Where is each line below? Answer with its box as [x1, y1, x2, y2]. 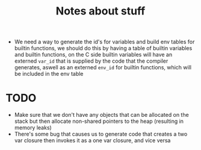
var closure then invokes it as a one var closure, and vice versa [14, 137, 171, 144]
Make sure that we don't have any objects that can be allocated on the [14, 111, 189, 119]
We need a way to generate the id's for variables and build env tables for [14, 38, 195, 46]
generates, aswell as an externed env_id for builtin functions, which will [14, 64, 192, 71]
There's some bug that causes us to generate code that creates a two [14, 131, 188, 138]
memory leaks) [14, 124, 52, 131]
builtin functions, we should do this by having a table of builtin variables [14, 45, 193, 52]
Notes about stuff [55, 4, 146, 18]
